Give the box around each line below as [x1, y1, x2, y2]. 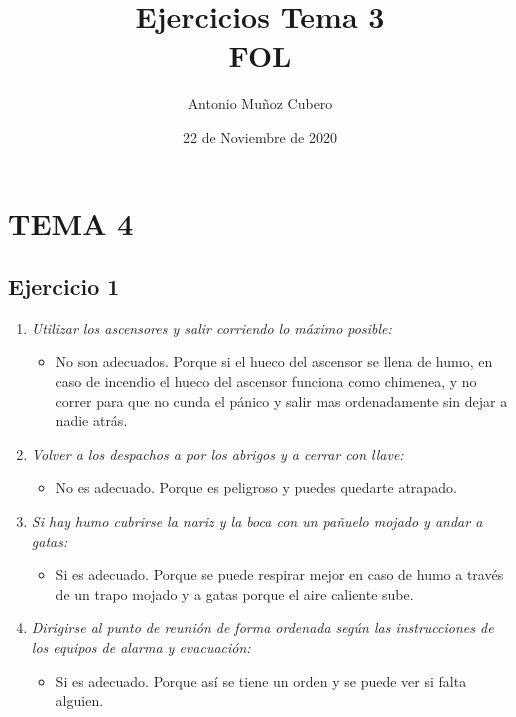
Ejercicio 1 [8, 271, 120, 302]
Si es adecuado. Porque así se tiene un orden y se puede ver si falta [55, 670, 467, 691]
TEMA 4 [8, 202, 134, 243]
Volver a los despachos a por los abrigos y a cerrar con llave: [31, 443, 404, 464]
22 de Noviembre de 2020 [182, 126, 337, 147]
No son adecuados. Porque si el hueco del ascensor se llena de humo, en [55, 351, 493, 372]
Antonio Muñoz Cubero [187, 93, 333, 114]
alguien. [55, 690, 104, 711]
